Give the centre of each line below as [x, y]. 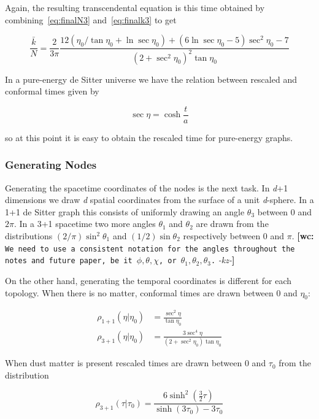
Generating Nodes [51, 165]
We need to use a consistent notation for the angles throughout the [150, 249]
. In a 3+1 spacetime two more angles [85, 224]
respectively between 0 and [234, 236]
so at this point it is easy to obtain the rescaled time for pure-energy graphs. [149, 137]
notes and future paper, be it [69, 261]
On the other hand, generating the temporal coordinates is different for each [148, 280]
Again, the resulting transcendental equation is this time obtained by [135, 7]
